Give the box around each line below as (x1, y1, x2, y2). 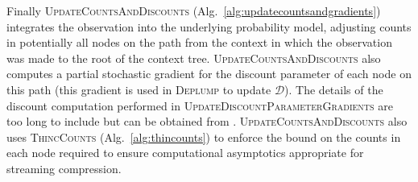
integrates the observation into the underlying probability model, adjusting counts (6, 18, 412, 35)
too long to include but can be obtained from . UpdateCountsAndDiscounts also (6, 113, 408, 130)
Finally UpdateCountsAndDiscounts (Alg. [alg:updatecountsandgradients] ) (6, 2, 381, 19)
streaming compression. (6, 159, 122, 176)
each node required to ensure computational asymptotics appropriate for (6, 144, 364, 161)
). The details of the (284, 81, 383, 97)
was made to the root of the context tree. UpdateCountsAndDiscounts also (6, 49, 381, 66)
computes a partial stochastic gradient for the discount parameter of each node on (6, 65, 412, 82)
